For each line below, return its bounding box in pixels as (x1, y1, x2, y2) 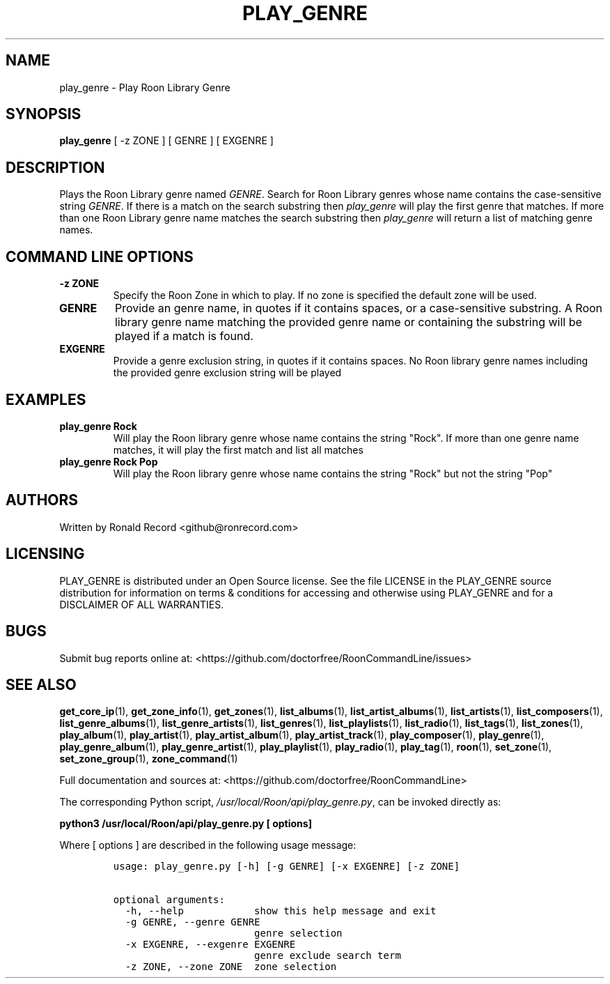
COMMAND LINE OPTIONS (6, 247, 194, 266)
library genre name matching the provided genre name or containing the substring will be (114, 315, 582, 330)
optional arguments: (113, 894, 225, 906)
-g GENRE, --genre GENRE (125, 916, 260, 928)
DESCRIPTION (6, 158, 105, 176)
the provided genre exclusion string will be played (113, 367, 342, 379)
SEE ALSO (6, 675, 77, 693)
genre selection (254, 928, 343, 939)
